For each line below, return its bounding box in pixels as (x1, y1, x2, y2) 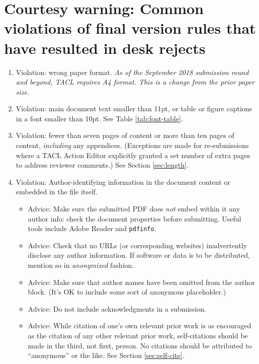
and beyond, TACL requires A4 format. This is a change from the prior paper (16, 77, 255, 87)
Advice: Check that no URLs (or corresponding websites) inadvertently (28, 240, 247, 250)
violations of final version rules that (4, 18, 256, 38)
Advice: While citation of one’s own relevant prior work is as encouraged (28, 320, 251, 331)
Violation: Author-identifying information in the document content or (16, 176, 230, 187)
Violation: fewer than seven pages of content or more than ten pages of (16, 130, 234, 140)
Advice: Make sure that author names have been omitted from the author (28, 276, 255, 287)
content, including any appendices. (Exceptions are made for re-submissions (16, 140, 249, 151)
